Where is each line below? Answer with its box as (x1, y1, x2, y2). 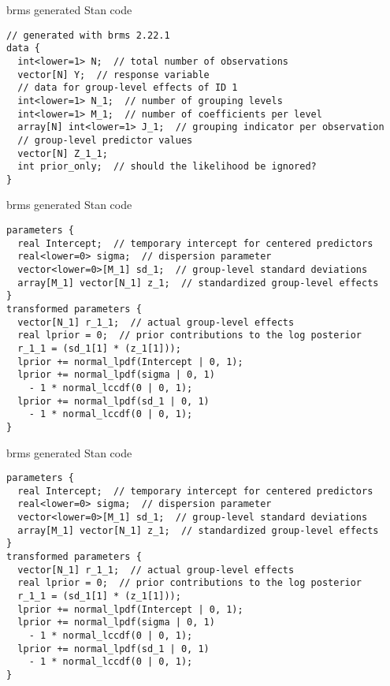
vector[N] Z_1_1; (17, 147, 108, 159)
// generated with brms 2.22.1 (6, 29, 170, 41)
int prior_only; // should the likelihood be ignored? (17, 161, 317, 173)
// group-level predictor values (17, 134, 193, 146)
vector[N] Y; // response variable (17, 69, 210, 80)
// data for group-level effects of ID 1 (17, 82, 238, 94)
